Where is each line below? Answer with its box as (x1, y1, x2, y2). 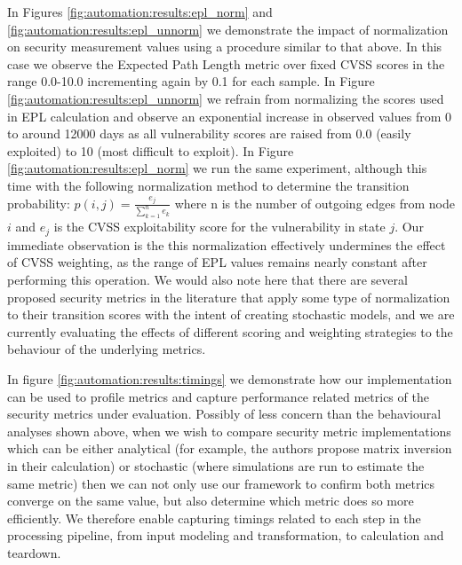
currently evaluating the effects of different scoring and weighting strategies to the (7, 322, 453, 341)
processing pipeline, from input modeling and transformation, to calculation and (7, 526, 444, 545)
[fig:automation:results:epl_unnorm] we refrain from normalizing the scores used (7, 89, 444, 107)
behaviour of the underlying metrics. (7, 340, 206, 358)
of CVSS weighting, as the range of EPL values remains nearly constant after (7, 253, 427, 271)
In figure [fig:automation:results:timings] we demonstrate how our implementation (7, 369, 452, 388)
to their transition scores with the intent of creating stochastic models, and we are (7, 305, 455, 324)
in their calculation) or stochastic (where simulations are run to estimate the (7, 456, 425, 475)
